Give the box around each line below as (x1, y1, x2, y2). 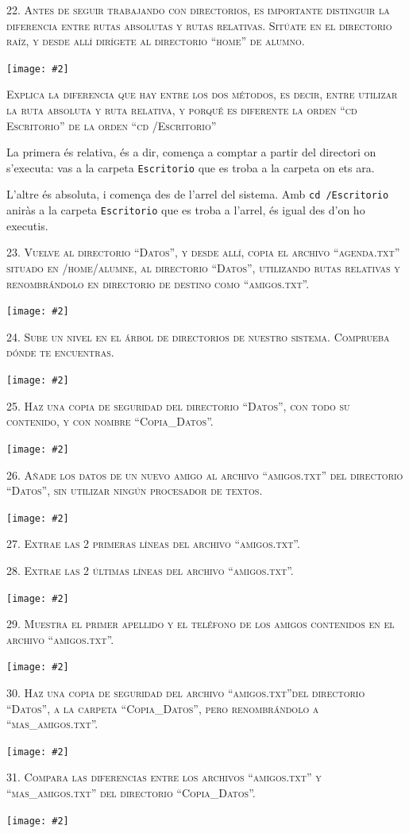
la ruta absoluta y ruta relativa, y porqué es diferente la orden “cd (6, 102, 357, 118)
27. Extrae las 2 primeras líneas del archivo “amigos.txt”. (6, 535, 300, 552)
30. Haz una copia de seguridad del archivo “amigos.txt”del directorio (6, 685, 365, 701)
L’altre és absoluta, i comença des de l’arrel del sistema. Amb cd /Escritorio (6, 186, 389, 202)
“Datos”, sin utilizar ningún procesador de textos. (6, 482, 263, 499)
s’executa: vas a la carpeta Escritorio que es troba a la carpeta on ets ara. (6, 159, 375, 175)
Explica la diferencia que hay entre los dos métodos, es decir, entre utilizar (6, 86, 398, 102)
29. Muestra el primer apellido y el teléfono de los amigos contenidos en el (6, 615, 395, 632)
